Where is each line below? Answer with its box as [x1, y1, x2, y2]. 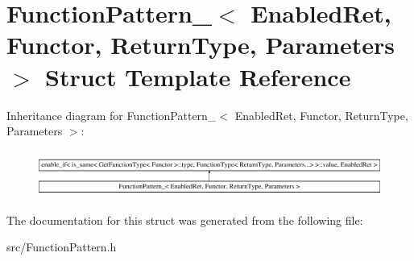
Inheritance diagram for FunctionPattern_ [6, 106, 217, 123]
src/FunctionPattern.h [6, 238, 117, 255]
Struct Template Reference [45, 60, 351, 93]
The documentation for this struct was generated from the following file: [6, 211, 363, 228]
